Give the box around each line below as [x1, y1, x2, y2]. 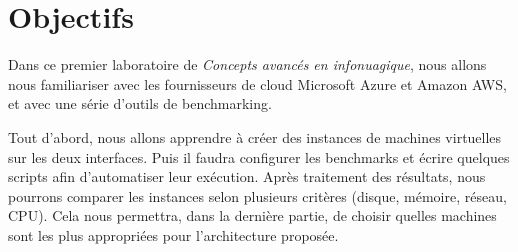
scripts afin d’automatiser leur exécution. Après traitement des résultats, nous [8, 166, 486, 187]
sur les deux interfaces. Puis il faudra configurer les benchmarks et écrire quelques [8, 146, 510, 167]
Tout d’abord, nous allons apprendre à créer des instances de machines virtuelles [8, 126, 502, 147]
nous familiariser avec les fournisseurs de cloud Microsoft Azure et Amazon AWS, [8, 73, 507, 94]
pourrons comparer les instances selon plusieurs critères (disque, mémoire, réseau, [8, 185, 507, 206]
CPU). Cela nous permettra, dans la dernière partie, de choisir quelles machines [8, 205, 497, 226]
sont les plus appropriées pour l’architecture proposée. [8, 224, 339, 245]
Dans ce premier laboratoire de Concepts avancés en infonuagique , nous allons [8, 54, 487, 75]
